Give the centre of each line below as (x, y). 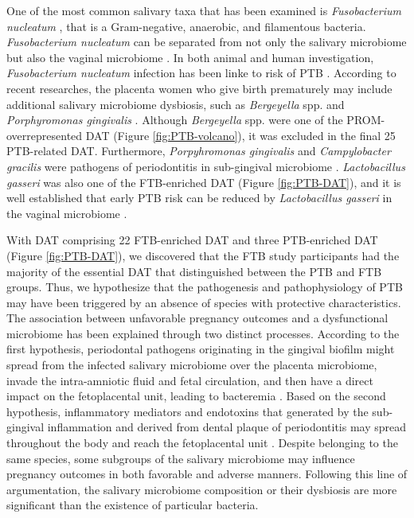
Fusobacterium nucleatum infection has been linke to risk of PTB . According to (201, 73)
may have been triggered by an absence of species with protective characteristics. (204, 302)
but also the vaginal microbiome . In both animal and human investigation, (190, 57)
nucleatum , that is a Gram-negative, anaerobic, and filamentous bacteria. (186, 26)
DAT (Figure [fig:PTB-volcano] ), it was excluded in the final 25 (240, 135)
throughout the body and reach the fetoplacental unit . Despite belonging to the (202, 443)
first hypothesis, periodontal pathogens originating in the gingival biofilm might (201, 349)
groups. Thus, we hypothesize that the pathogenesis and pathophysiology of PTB (205, 287)
